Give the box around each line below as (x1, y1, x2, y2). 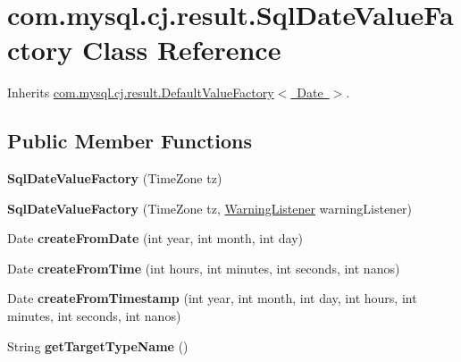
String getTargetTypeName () (7, 336, 189, 355)
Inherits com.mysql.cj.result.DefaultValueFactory (7, 83, 274, 102)
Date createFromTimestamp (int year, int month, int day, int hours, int (7, 289, 417, 307)
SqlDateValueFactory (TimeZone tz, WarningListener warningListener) (7, 198, 413, 217)
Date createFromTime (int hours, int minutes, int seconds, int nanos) (7, 258, 400, 277)
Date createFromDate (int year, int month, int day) (7, 229, 303, 248)
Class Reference (81, 31, 281, 68)
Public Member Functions (7, 127, 252, 155)
